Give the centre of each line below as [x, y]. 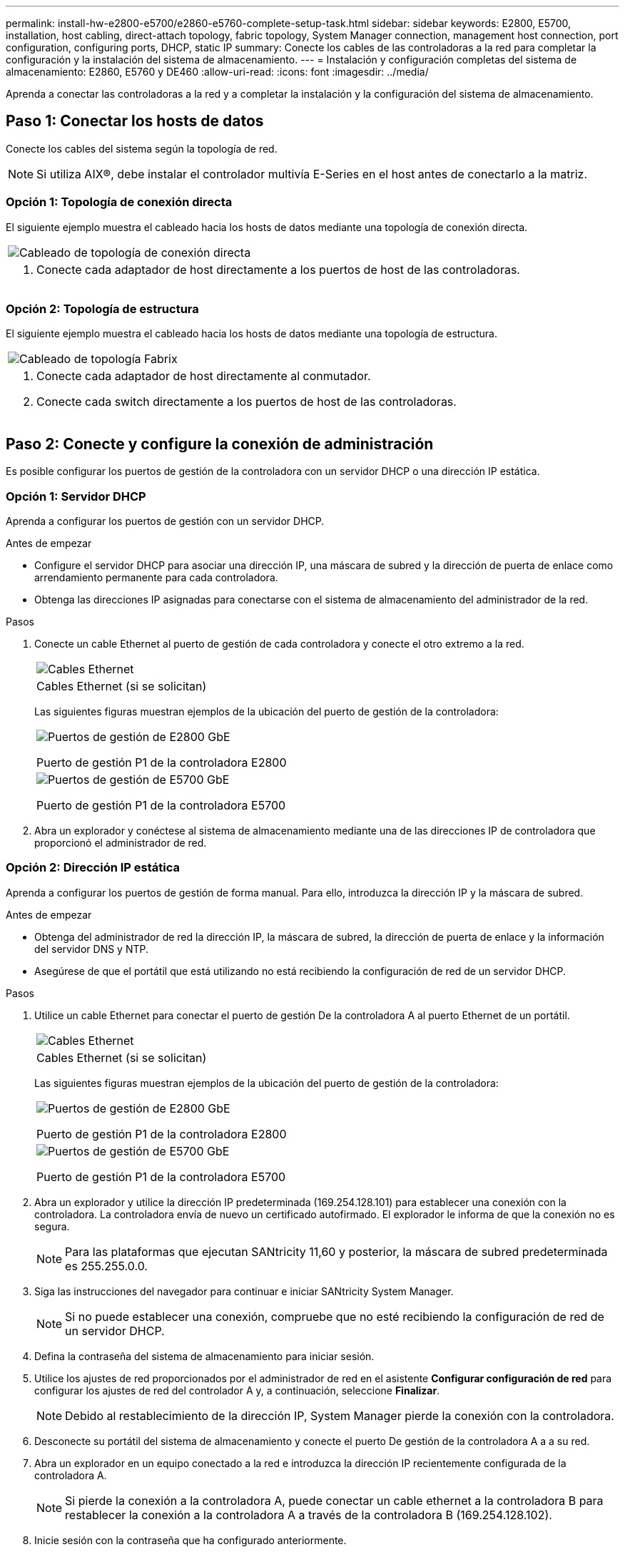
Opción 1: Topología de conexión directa [119, 202]
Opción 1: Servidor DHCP [76, 496]
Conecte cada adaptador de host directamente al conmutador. [204, 376]
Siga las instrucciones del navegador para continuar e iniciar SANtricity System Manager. [244, 1291]
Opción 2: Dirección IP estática [93, 868]
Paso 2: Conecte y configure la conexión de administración [220, 444]
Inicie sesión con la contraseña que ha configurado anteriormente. [190, 1540]
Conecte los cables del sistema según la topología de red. [142, 148]
